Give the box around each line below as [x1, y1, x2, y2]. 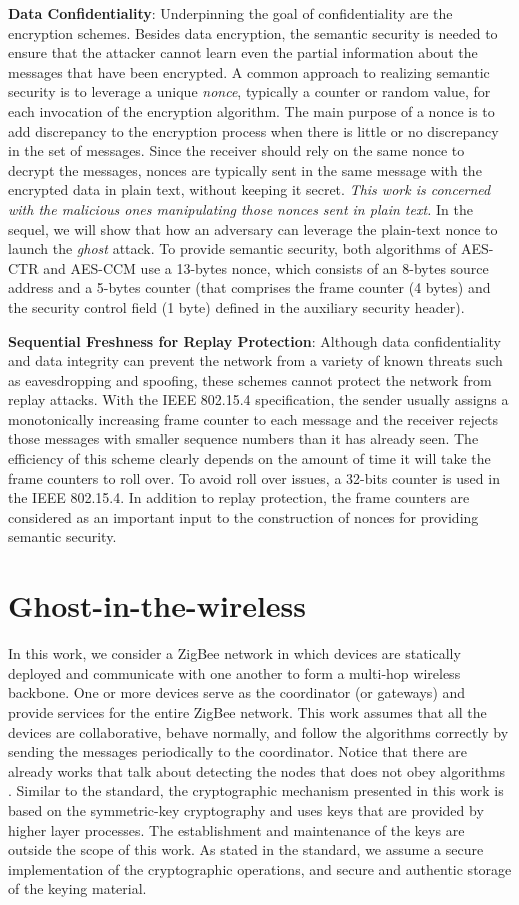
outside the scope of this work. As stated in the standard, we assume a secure [8, 839, 484, 860]
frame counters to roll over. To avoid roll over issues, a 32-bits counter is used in [8, 467, 500, 488]
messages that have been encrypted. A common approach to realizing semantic [8, 61, 490, 82]
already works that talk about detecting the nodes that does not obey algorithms [8, 760, 506, 781]
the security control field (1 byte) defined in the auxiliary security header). [8, 296, 465, 317]
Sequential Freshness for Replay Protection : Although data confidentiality [8, 330, 501, 351]
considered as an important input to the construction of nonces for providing [8, 506, 479, 527]
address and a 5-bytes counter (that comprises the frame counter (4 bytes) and [8, 277, 491, 298]
